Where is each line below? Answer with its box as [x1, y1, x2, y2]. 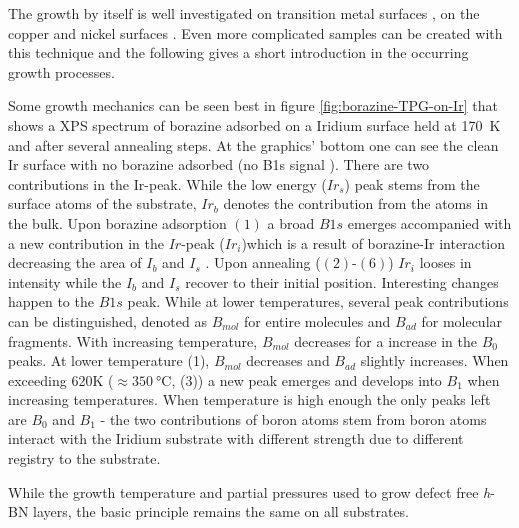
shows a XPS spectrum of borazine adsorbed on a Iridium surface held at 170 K [8, 114, 501, 135]
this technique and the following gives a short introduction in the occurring [8, 42, 469, 63]
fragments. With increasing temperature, [8, 330, 258, 351]
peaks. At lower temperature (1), [8, 350, 210, 371]
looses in [419, 252, 472, 273]
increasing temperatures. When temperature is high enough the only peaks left [8, 389, 491, 410]
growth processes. [8, 61, 115, 82]
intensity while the [8, 271, 122, 292]
